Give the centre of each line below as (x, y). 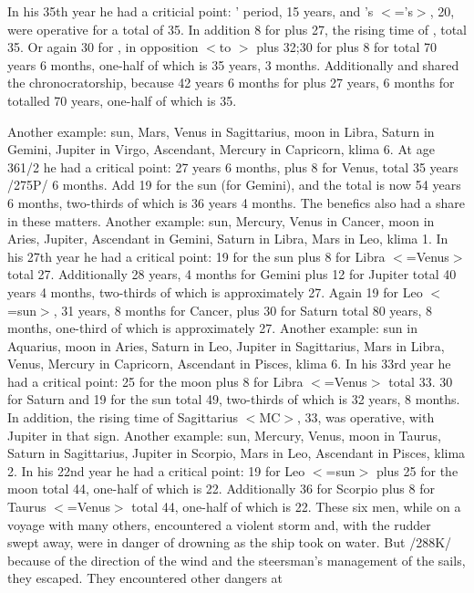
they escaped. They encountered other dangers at (145, 578)
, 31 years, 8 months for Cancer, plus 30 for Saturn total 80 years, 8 (243, 310)
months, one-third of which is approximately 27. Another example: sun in (212, 328)
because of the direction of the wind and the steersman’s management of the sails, (237, 560)
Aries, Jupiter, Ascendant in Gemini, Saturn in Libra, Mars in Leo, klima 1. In (228, 239)
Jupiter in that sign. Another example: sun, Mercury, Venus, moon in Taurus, (224, 435)
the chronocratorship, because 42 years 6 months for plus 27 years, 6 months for (231, 83)
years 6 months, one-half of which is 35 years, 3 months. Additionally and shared (233, 64)
